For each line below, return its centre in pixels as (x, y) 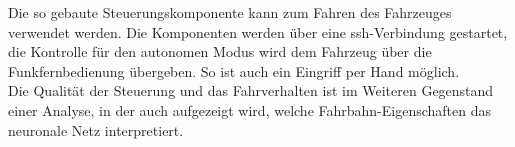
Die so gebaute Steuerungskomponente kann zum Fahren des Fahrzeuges (230, 12)
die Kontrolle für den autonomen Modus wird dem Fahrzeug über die (220, 51)
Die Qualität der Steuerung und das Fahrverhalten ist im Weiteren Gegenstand (251, 90)
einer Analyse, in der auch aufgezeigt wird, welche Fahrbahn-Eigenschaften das (250, 109)
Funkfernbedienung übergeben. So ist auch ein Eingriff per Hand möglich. (234, 70)
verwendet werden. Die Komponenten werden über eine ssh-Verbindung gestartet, (258, 31)
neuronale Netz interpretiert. (96, 129)
